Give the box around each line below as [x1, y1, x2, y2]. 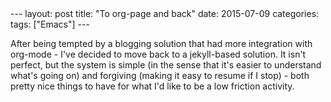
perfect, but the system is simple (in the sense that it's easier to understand [10, 59, 322, 71]
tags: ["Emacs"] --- [10, 18, 90, 30]
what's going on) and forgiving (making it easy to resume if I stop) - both [10, 70, 310, 81]
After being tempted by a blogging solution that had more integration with [10, 38, 313, 49]
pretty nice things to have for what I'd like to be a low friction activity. [10, 80, 295, 92]
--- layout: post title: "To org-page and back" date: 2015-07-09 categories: [10, 8, 320, 19]
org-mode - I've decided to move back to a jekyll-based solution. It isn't [10, 48, 307, 60]
